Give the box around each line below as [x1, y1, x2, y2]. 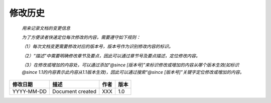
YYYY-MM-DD [12, 88, 47, 95]
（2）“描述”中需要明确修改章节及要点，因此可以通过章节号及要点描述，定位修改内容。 [22, 53, 200, 59]
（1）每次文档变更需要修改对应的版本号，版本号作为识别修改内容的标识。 [22, 43, 173, 50]
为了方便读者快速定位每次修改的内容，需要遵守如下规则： [22, 34, 141, 40]
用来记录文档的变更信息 [22, 25, 70, 31]
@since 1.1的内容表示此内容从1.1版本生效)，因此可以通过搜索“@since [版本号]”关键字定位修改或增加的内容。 [22, 69, 244, 75]
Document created [52, 88, 96, 95]
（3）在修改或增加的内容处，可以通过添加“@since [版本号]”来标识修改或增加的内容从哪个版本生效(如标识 [22, 62, 239, 68]
